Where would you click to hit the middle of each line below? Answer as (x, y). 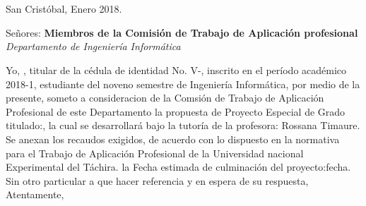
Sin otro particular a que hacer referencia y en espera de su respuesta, (157, 180)
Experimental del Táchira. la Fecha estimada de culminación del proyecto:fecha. (178, 167)
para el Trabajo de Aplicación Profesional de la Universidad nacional (155, 153)
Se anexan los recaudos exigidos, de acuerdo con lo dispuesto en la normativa (173, 139)
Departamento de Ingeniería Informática (93, 46)
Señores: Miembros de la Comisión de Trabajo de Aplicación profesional (182, 32)
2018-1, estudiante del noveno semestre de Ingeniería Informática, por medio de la (183, 84)
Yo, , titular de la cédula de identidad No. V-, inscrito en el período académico (176, 69)
